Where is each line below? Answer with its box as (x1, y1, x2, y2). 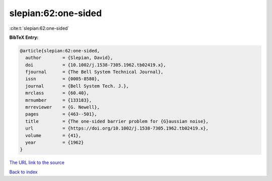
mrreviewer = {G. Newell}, (25, 104, 100, 110)
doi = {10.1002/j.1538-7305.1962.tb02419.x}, (25, 62, 166, 68)
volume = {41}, (25, 133, 82, 138)
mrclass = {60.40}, (25, 90, 89, 96)
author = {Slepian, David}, (25, 55, 113, 61)
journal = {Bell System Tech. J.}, (25, 83, 129, 89)
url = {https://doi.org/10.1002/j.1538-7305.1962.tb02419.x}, (25, 126, 209, 131)
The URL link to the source (9, 159, 65, 166)
